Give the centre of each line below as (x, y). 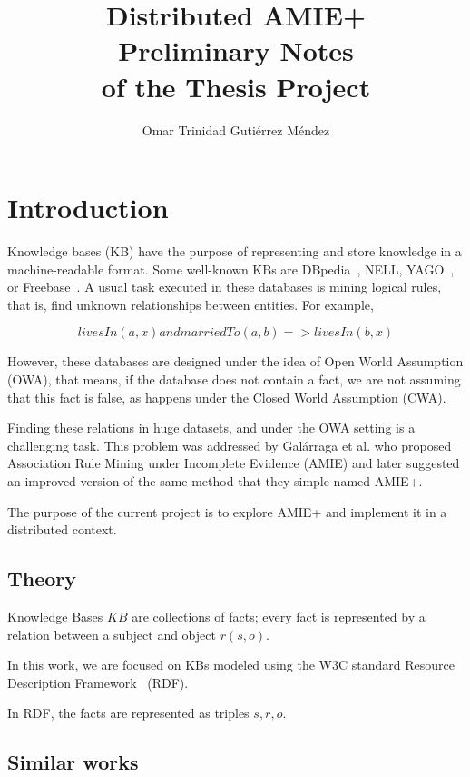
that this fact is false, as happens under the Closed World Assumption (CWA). (227, 397)
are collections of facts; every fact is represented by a (279, 616)
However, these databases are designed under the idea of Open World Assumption (235, 361)
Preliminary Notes (236, 50)
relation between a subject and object (112, 634)
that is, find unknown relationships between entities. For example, (191, 304)
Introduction (88, 208)
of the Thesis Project (236, 86)
